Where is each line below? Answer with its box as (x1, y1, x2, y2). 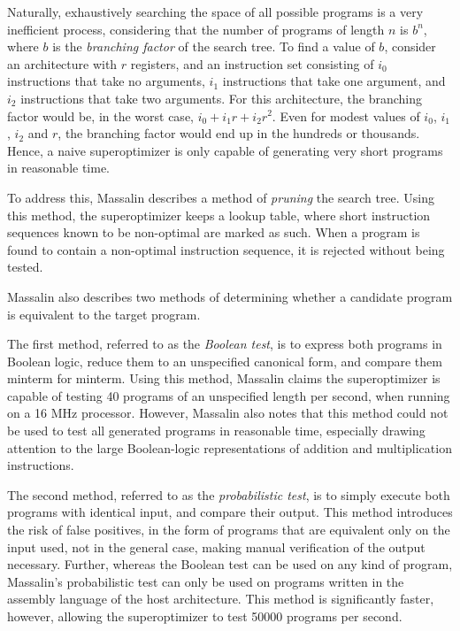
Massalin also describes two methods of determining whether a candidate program (7, 287, 453, 305)
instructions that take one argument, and (222, 72, 446, 90)
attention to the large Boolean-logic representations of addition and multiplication (7, 438, 452, 457)
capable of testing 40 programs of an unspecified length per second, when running (7, 386, 450, 404)
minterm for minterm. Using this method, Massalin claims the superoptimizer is (7, 369, 441, 388)
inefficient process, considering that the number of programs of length (7, 19, 385, 38)
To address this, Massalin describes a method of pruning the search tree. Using (7, 188, 435, 206)
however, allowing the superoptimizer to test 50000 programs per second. (7, 607, 402, 625)
